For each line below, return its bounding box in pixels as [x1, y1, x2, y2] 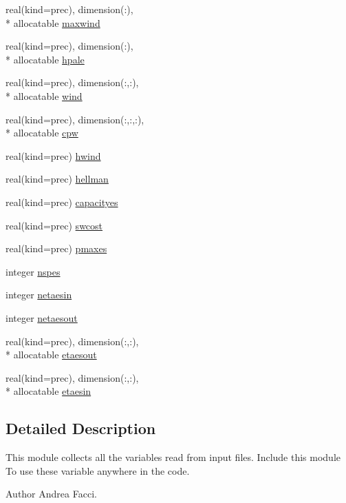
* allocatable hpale [6, 52, 85, 66]
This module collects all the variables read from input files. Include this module [6, 450, 341, 464]
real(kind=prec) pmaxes [6, 241, 107, 256]
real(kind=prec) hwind [6, 148, 101, 163]
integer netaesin [6, 287, 72, 302]
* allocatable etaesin [6, 384, 91, 398]
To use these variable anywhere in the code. [6, 463, 190, 478]
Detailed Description [6, 418, 156, 439]
